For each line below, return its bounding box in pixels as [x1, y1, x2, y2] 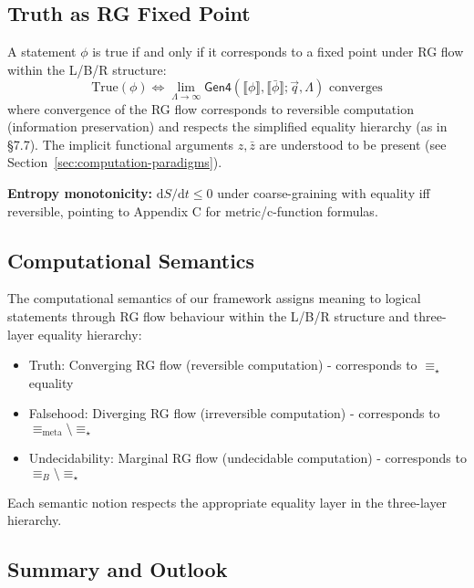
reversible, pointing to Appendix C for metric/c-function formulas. [7, 201, 378, 220]
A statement [7, 42, 77, 61]
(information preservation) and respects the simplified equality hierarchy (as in [7, 117, 448, 136]
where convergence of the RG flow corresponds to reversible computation [7, 99, 414, 118]
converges [328, 81, 383, 95]
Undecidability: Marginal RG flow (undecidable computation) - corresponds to [28, 447, 467, 467]
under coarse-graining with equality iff [217, 183, 430, 202]
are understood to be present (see [259, 134, 447, 153]
